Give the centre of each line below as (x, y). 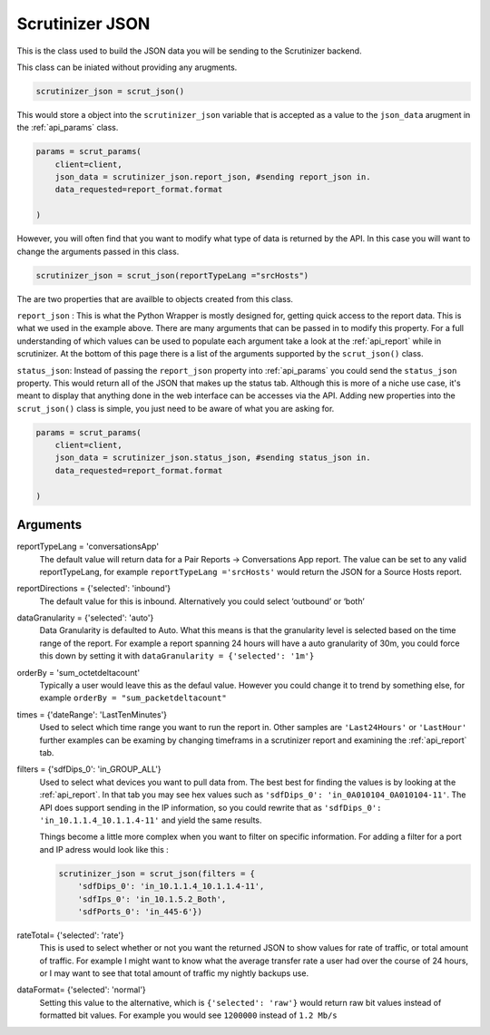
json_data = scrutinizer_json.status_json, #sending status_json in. (213, 458)
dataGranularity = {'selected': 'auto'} (85, 618)
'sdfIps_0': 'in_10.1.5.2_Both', (152, 899)
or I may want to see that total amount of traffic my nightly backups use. (174, 973)
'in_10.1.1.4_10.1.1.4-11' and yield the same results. (151, 820)
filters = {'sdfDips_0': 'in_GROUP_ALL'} (89, 769)
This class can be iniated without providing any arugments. (127, 67)
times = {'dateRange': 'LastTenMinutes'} (92, 714)
